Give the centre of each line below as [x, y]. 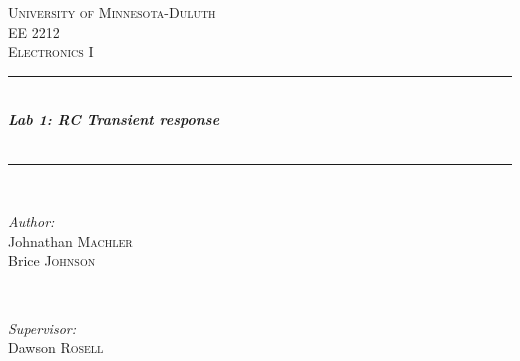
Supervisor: [42, 327]
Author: [31, 221]
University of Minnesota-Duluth [112, 12]
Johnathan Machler [70, 240]
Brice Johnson [52, 260]
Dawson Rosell [56, 347]
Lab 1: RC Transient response [114, 119]
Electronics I [51, 51]
